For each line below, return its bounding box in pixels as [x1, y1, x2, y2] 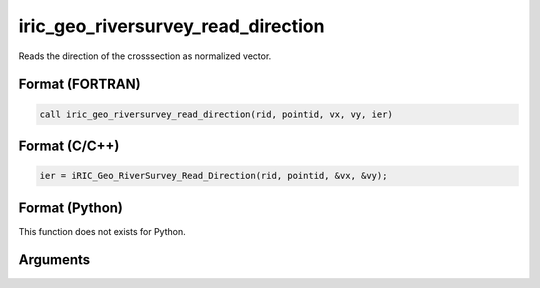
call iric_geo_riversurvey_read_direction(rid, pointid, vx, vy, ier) [39, 108, 394, 120]
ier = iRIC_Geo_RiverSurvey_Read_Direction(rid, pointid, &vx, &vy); [39, 170, 388, 182]
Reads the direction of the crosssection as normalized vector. [18, 50, 272, 62]
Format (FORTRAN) [18, 76, 141, 93]
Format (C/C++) [18, 137, 120, 154]
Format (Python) [18, 199, 124, 216]
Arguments [18, 251, 91, 269]
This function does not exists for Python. [18, 225, 186, 237]
